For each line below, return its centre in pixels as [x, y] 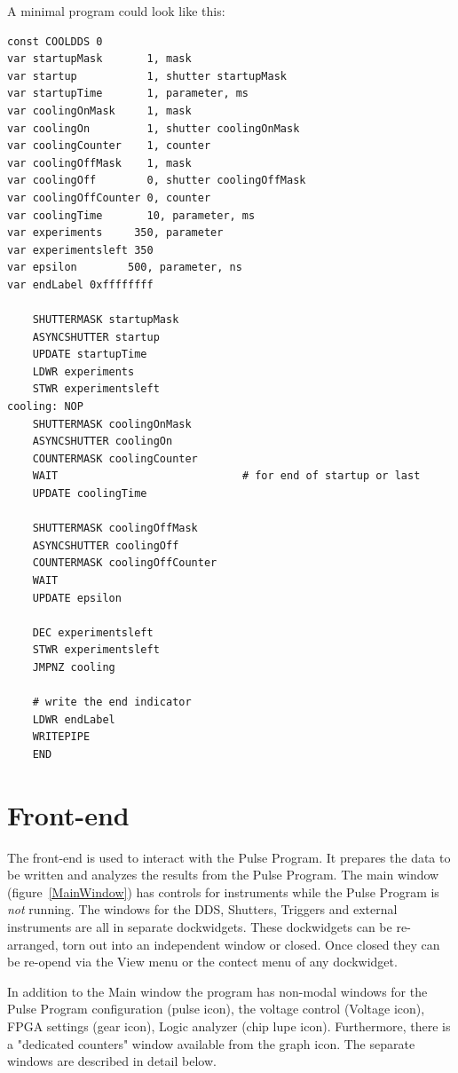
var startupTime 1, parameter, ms [128, 94]
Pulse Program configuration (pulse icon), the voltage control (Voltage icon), [216, 1009]
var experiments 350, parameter [115, 233]
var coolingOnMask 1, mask [99, 110]
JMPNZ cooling [74, 667]
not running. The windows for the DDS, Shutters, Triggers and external [202, 909]
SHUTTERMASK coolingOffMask [115, 529]
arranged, [33, 944]
